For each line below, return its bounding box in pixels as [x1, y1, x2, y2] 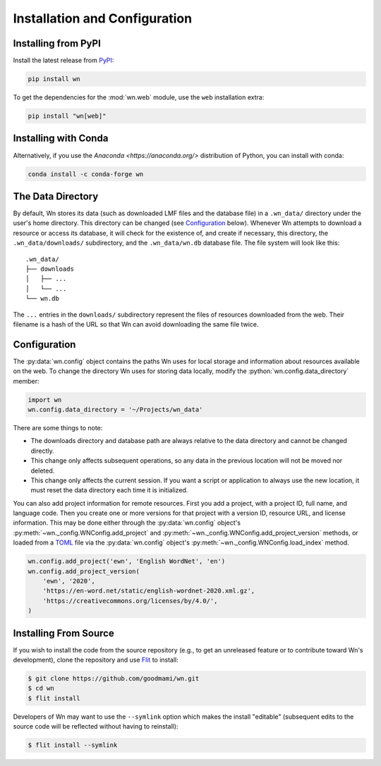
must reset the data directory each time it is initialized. [30, 486, 188, 494]
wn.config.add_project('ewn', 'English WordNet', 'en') [28, 557, 226, 566]
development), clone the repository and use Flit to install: [13, 656, 179, 664]
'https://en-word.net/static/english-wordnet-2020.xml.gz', [42, 587, 255, 595]
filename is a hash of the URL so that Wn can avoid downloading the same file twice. [13, 320, 259, 328]
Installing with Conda [13, 133, 109, 145]
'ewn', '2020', [42, 577, 95, 585]
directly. [30, 446, 54, 455]
